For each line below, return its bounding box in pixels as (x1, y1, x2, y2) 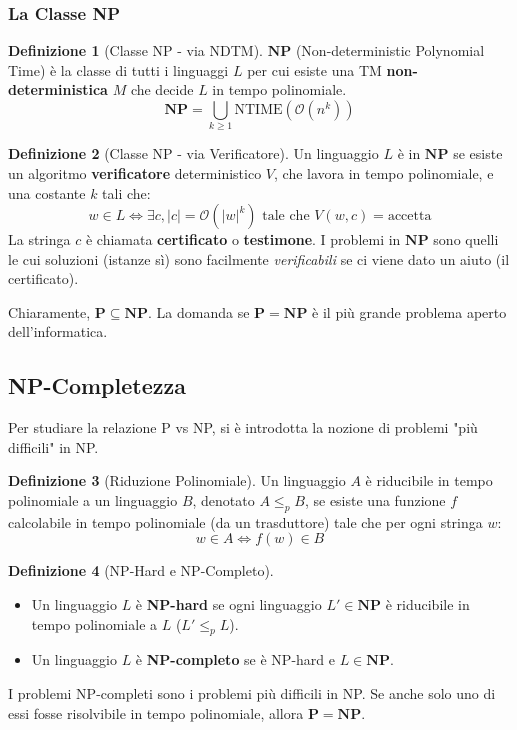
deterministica (8, 79, 108, 100)
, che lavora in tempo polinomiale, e (274, 162, 494, 183)
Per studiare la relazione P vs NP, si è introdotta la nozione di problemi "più (8, 417, 478, 438)
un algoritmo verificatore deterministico (8, 162, 262, 183)
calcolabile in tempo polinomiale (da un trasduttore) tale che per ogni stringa (8, 511, 483, 532)
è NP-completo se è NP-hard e (135, 649, 336, 670)
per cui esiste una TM (247, 59, 382, 80)
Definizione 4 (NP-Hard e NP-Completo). (8, 560, 274, 581)
